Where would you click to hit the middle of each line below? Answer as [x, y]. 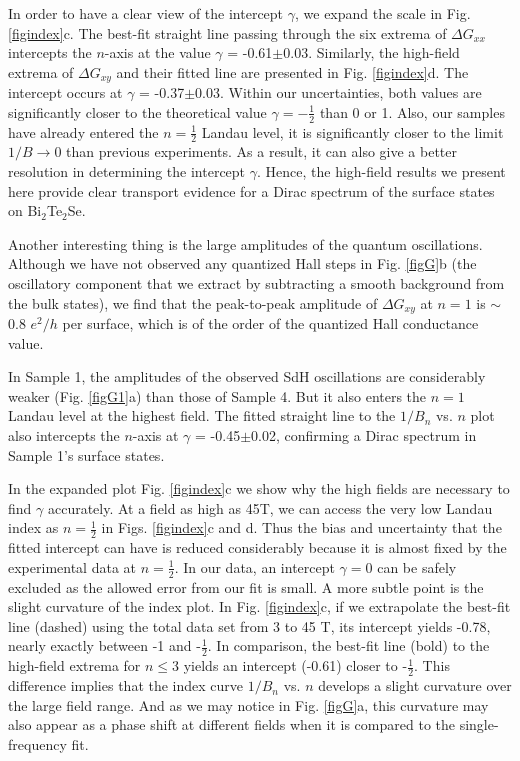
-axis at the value [157, 52]
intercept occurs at [65, 92]
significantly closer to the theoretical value [137, 111]
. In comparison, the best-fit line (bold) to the [348, 645]
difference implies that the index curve [126, 685]
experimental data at [72, 566]
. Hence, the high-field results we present [381, 171]
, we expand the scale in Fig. [383, 13]
